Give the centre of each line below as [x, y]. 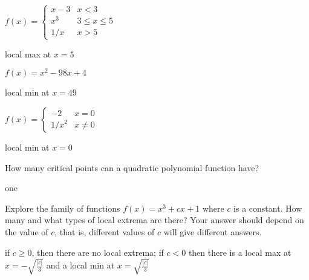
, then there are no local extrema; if [98, 252]
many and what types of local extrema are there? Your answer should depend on [154, 220]
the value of [27, 231]
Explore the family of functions [63, 208]
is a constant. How [268, 208]
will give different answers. [213, 231]
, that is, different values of [105, 231]
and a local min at [80, 265]
